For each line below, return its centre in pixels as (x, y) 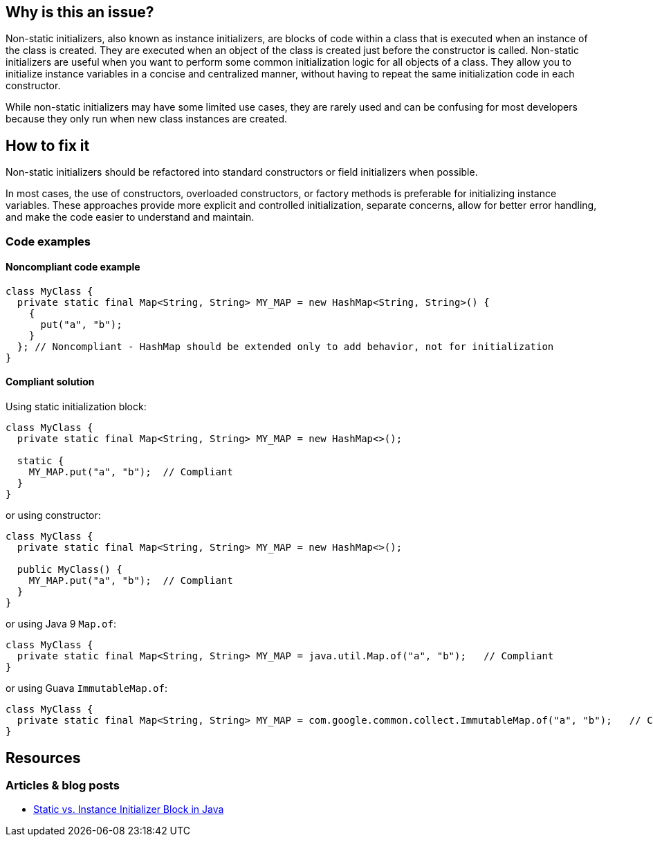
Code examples (48, 241)
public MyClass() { (70, 570)
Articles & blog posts (63, 785)
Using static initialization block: (76, 407)
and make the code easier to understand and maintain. (130, 217)
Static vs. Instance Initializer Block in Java (129, 809)
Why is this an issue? (80, 12)
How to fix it (48, 145)
